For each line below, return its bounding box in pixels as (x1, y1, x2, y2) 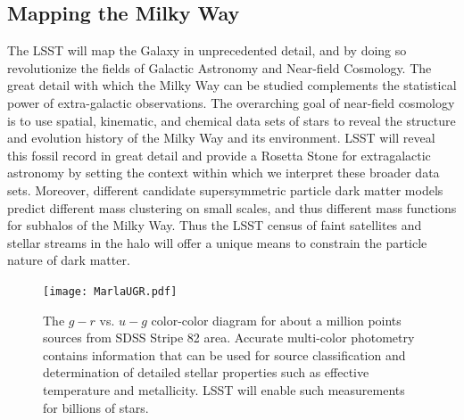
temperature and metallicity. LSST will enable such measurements (43, 380, 405, 399)
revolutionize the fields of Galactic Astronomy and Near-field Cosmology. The (7, 58, 432, 77)
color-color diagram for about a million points (151, 310, 402, 329)
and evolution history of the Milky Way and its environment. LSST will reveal (7, 128, 435, 147)
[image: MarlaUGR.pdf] (43, 284, 178, 298)
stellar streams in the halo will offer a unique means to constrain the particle (7, 233, 427, 251)
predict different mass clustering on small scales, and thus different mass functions (7, 198, 457, 217)
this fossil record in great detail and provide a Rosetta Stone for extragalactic (7, 145, 431, 164)
